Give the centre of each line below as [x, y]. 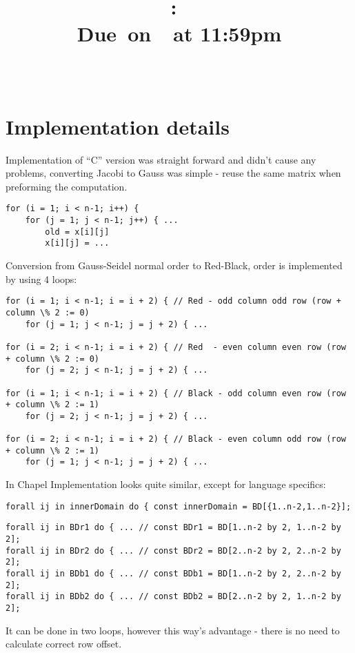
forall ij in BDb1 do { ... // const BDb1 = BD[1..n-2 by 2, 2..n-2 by [173, 574]
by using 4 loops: [41, 279]
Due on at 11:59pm [179, 33]
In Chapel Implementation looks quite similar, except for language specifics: [166, 484]
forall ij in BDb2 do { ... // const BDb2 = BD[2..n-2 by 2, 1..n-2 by [173, 597]
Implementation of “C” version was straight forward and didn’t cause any [161, 159]
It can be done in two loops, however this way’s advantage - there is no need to [173, 630]
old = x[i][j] [77, 232]
